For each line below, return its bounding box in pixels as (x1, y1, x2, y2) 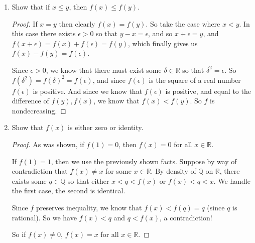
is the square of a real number (149, 74, 241, 85)
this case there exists (12, 28, 76, 39)
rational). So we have (12, 212, 77, 222)
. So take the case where (146, 18, 220, 29)
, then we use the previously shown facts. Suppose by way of (51, 156, 237, 166)
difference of (12, 95, 49, 106)
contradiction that (12, 166, 68, 176)
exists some (12, 175, 47, 186)
